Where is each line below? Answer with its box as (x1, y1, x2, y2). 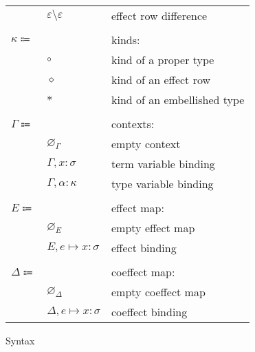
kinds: (111, 32, 140, 48)
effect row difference (111, 8, 208, 23)
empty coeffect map (111, 284, 206, 300)
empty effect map (111, 220, 195, 236)
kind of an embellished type (111, 92, 245, 107)
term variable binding (111, 156, 215, 172)
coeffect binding (111, 304, 188, 320)
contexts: (111, 116, 155, 132)
